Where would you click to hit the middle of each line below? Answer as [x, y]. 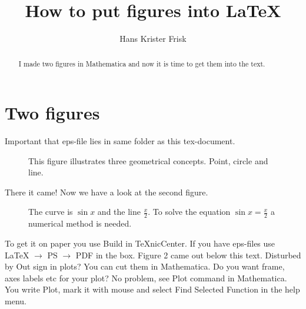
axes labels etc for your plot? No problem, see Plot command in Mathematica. [146, 278]
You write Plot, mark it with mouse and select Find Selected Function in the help [152, 289]
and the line [119, 212]
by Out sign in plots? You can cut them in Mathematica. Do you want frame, [145, 266]
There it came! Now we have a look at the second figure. [107, 192]
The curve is [51, 212]
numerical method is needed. [80, 223]
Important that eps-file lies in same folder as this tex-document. [120, 141]
